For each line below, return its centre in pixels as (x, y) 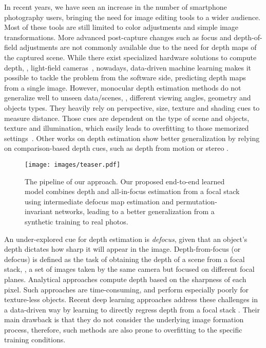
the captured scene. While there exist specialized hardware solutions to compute (130, 57)
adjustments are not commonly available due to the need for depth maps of (138, 47)
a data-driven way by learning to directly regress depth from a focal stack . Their (132, 309)
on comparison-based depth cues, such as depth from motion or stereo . (116, 148)
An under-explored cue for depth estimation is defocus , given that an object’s (126, 239)
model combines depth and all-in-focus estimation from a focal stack (132, 191)
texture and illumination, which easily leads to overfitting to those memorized (127, 128)
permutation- (196, 201)
